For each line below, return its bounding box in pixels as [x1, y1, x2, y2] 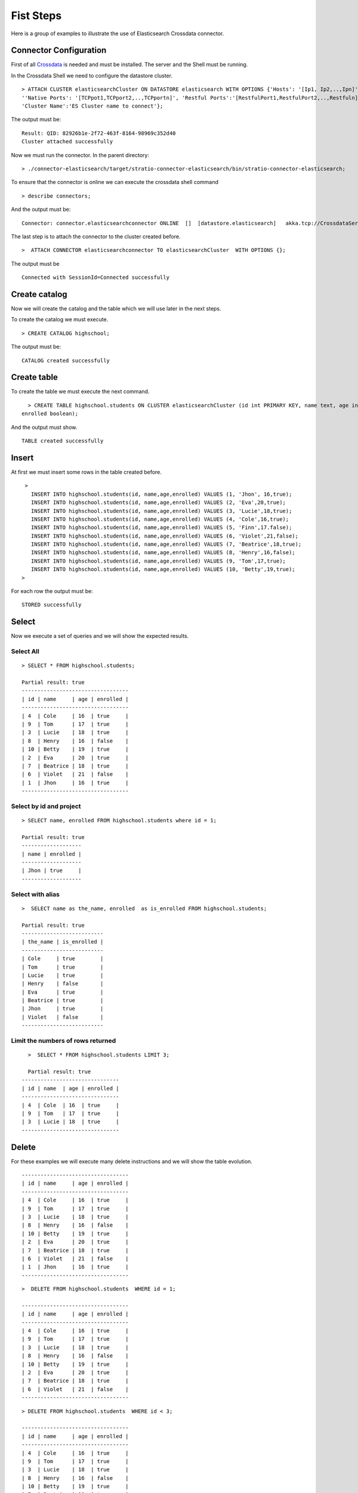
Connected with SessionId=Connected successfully [21, 274, 170, 281]
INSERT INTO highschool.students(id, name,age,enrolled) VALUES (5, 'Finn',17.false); [30, 524, 292, 531]
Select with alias [11, 890, 60, 898]
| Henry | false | [21, 980, 104, 987]
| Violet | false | [21, 1013, 104, 1021]
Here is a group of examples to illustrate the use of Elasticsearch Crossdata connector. [11, 30, 224, 37]
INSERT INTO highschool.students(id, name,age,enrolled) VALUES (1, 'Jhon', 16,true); [30, 490, 292, 497]
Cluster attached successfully [21, 138, 113, 145]
